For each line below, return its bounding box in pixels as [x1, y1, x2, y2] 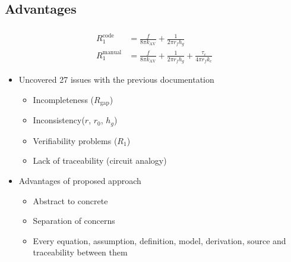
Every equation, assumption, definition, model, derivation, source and [33, 234, 286, 247]
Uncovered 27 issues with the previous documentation [18, 73, 214, 86]
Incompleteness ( [33, 93, 94, 105]
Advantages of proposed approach [18, 174, 141, 186]
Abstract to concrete [33, 194, 108, 207]
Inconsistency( [33, 114, 85, 126]
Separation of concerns [33, 214, 115, 227]
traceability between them [33, 246, 128, 258]
